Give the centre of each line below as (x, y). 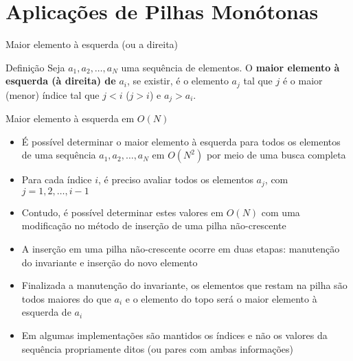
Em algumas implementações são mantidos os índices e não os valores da (174, 335)
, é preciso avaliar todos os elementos (176, 179)
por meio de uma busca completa (276, 155)
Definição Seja (35, 67)
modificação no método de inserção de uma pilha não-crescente (154, 225)
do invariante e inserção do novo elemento (110, 262)
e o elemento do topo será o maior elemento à (221, 298)
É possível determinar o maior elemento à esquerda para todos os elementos (181, 141)
